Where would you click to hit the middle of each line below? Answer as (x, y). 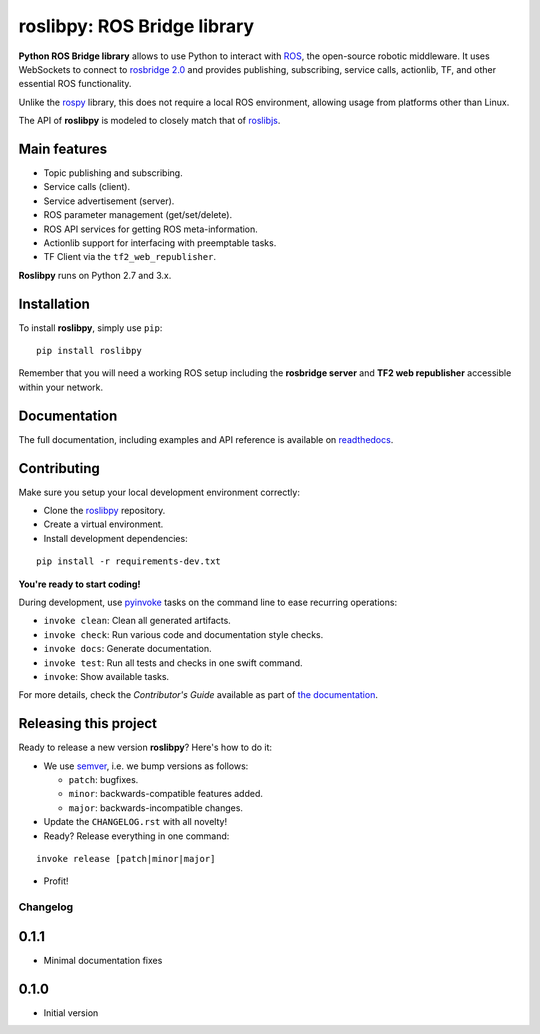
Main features (63, 148)
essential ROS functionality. (75, 84)
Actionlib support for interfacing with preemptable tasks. (160, 242)
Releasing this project (88, 723)
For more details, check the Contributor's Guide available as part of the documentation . (198, 695)
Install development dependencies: (116, 538)
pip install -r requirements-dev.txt (129, 561)
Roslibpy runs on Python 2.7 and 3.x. (95, 275)
